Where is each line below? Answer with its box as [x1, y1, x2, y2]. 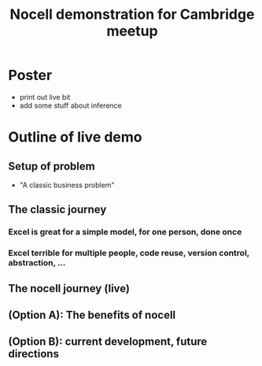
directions [8, 347, 59, 361]
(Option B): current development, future [8, 335, 208, 349]
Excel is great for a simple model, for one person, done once [8, 226, 242, 237]
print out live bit [19, 92, 71, 101]
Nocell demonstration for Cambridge [9, 5, 255, 24]
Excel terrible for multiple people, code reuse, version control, [8, 247, 250, 258]
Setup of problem [8, 159, 96, 173]
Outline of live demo [8, 128, 143, 146]
